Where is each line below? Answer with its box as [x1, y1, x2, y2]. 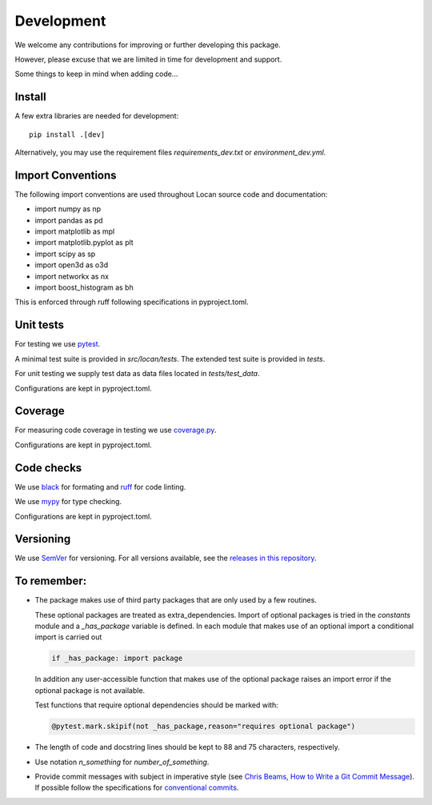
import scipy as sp [34, 249, 96, 258]
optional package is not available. [34, 685, 146, 695]
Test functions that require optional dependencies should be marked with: [34, 700, 279, 710]
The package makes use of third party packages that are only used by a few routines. [34, 595, 318, 605]
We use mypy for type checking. [14, 497, 122, 507]
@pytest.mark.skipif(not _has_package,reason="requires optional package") [51, 722, 356, 731]
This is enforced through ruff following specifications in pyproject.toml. [14, 297, 249, 307]
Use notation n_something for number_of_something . [34, 757, 210, 767]
